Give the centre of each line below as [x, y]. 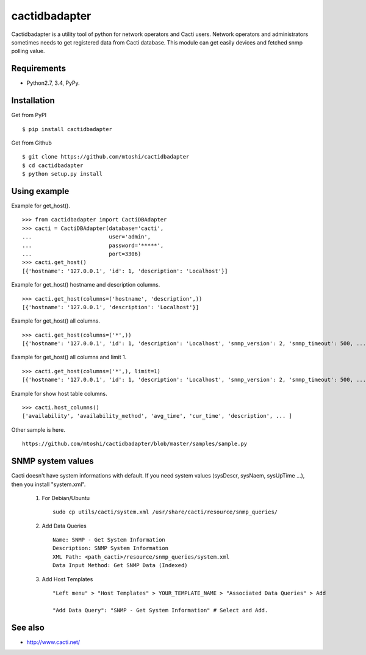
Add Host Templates [67, 579]
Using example [40, 191]
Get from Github [31, 143]
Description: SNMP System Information [111, 548]
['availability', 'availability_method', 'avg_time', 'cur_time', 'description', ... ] [157, 416]
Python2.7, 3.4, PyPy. [53, 83]
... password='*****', [93, 245]
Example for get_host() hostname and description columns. [86, 285]
